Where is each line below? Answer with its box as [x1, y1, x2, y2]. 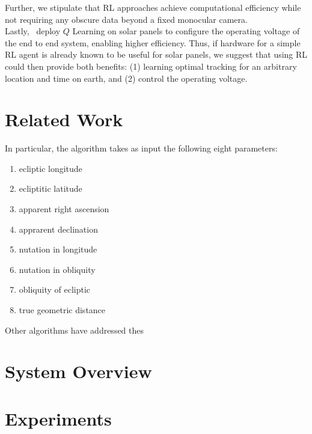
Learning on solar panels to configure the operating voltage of [72, 25, 300, 37]
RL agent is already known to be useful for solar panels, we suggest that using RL [5, 48, 308, 61]
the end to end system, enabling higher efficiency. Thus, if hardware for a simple [5, 36, 301, 49]
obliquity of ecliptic [19, 283, 91, 296]
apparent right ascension [19, 203, 109, 215]
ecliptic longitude [19, 162, 82, 174]
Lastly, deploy [5, 25, 61, 37]
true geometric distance [19, 304, 106, 316]
